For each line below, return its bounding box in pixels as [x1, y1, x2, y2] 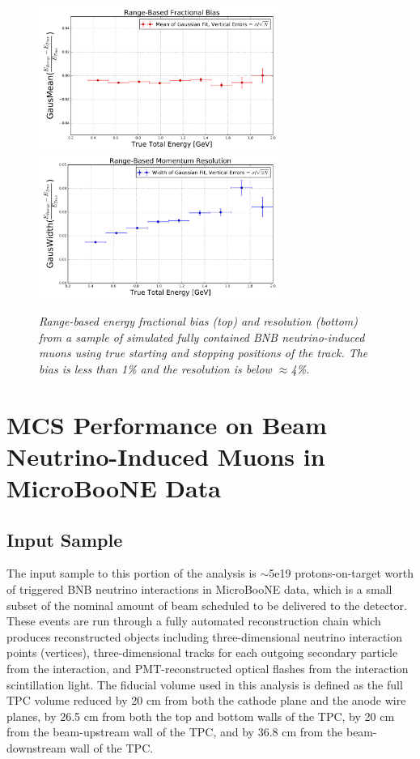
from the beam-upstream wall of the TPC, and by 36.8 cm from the [6, 723, 343, 740]
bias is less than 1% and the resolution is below [39, 360, 272, 377]
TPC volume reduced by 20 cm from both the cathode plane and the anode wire [6, 692, 406, 709]
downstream [6, 739, 66, 756]
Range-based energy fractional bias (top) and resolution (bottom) [39, 313, 358, 330]
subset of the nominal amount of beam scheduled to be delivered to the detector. [6, 596, 407, 613]
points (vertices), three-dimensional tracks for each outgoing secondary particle [6, 644, 398, 661]
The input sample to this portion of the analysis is [6, 565, 257, 582]
